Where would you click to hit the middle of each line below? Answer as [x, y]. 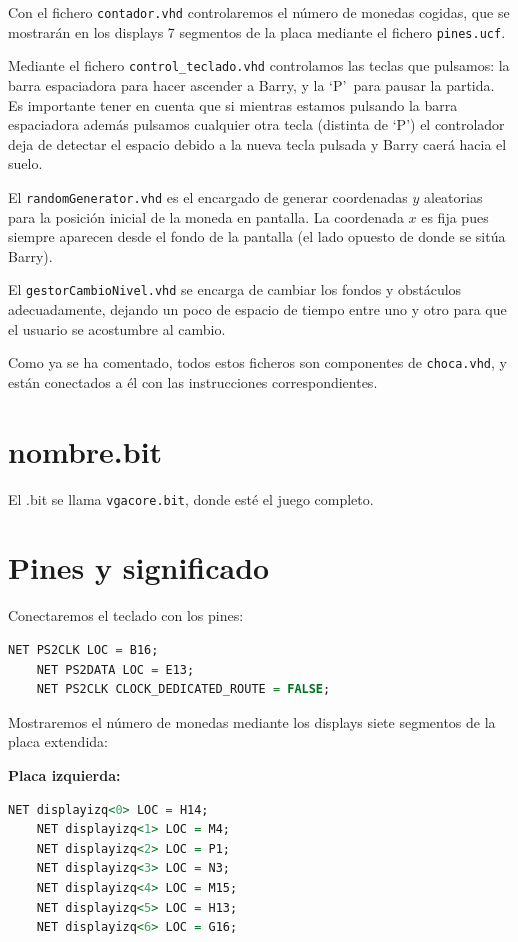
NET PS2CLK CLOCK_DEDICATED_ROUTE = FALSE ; [183, 689]
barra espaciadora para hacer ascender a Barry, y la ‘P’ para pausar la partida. [251, 84]
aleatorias [453, 196]
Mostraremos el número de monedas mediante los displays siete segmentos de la [252, 721]
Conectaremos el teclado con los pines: [126, 615]
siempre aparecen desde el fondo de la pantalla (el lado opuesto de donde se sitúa [257, 236]
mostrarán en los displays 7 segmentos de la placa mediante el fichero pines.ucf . [257, 31]
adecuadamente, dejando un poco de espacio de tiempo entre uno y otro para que [257, 309]
